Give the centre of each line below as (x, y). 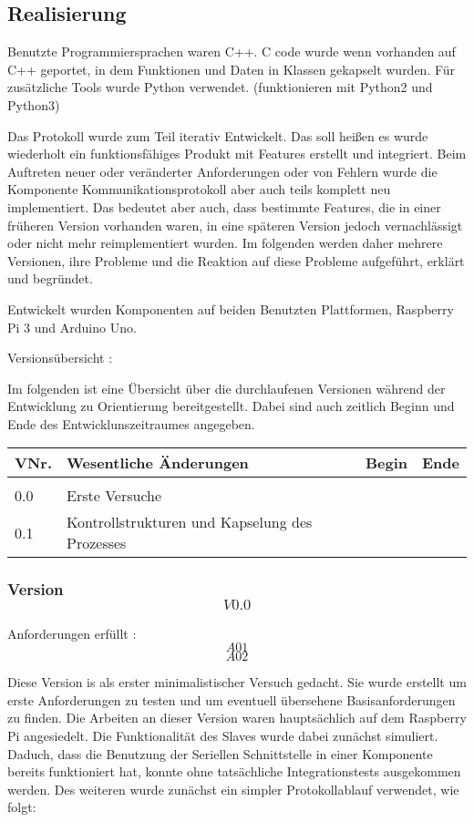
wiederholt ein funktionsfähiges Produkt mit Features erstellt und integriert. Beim (237, 154)
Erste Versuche (114, 496)
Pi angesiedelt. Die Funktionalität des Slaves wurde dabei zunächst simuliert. (223, 736)
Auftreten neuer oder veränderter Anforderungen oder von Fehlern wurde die (222, 171)
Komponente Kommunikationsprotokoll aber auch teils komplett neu (199, 189)
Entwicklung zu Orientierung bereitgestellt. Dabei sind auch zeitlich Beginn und (231, 406)
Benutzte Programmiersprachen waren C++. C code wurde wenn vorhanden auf (232, 51)
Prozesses (97, 543)
